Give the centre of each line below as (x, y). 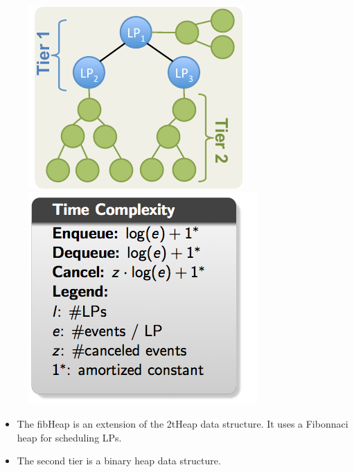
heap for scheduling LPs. (69, 437)
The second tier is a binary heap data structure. (119, 461)
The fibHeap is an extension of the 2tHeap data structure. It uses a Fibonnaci (183, 424)
